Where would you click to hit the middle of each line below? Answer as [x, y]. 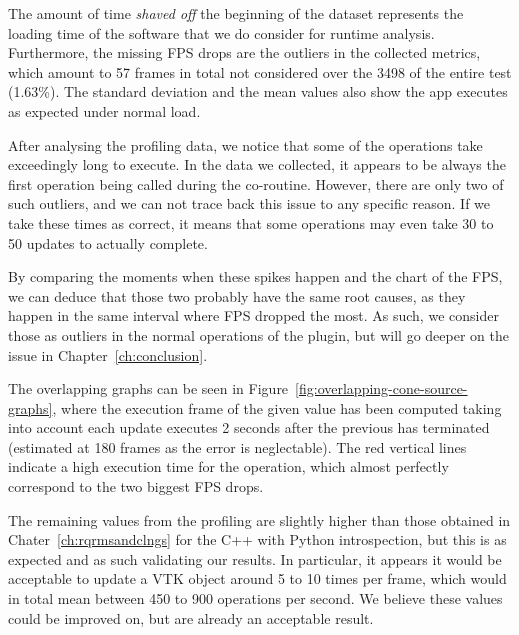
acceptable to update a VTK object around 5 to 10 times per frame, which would [257, 578]
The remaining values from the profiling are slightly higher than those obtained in [259, 519]
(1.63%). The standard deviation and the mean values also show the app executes [258, 91]
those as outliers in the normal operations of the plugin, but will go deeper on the [258, 334]
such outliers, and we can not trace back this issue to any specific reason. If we [249, 203]
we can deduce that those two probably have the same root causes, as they [237, 295]
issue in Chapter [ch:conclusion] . [108, 354]
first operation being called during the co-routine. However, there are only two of [256, 183]
